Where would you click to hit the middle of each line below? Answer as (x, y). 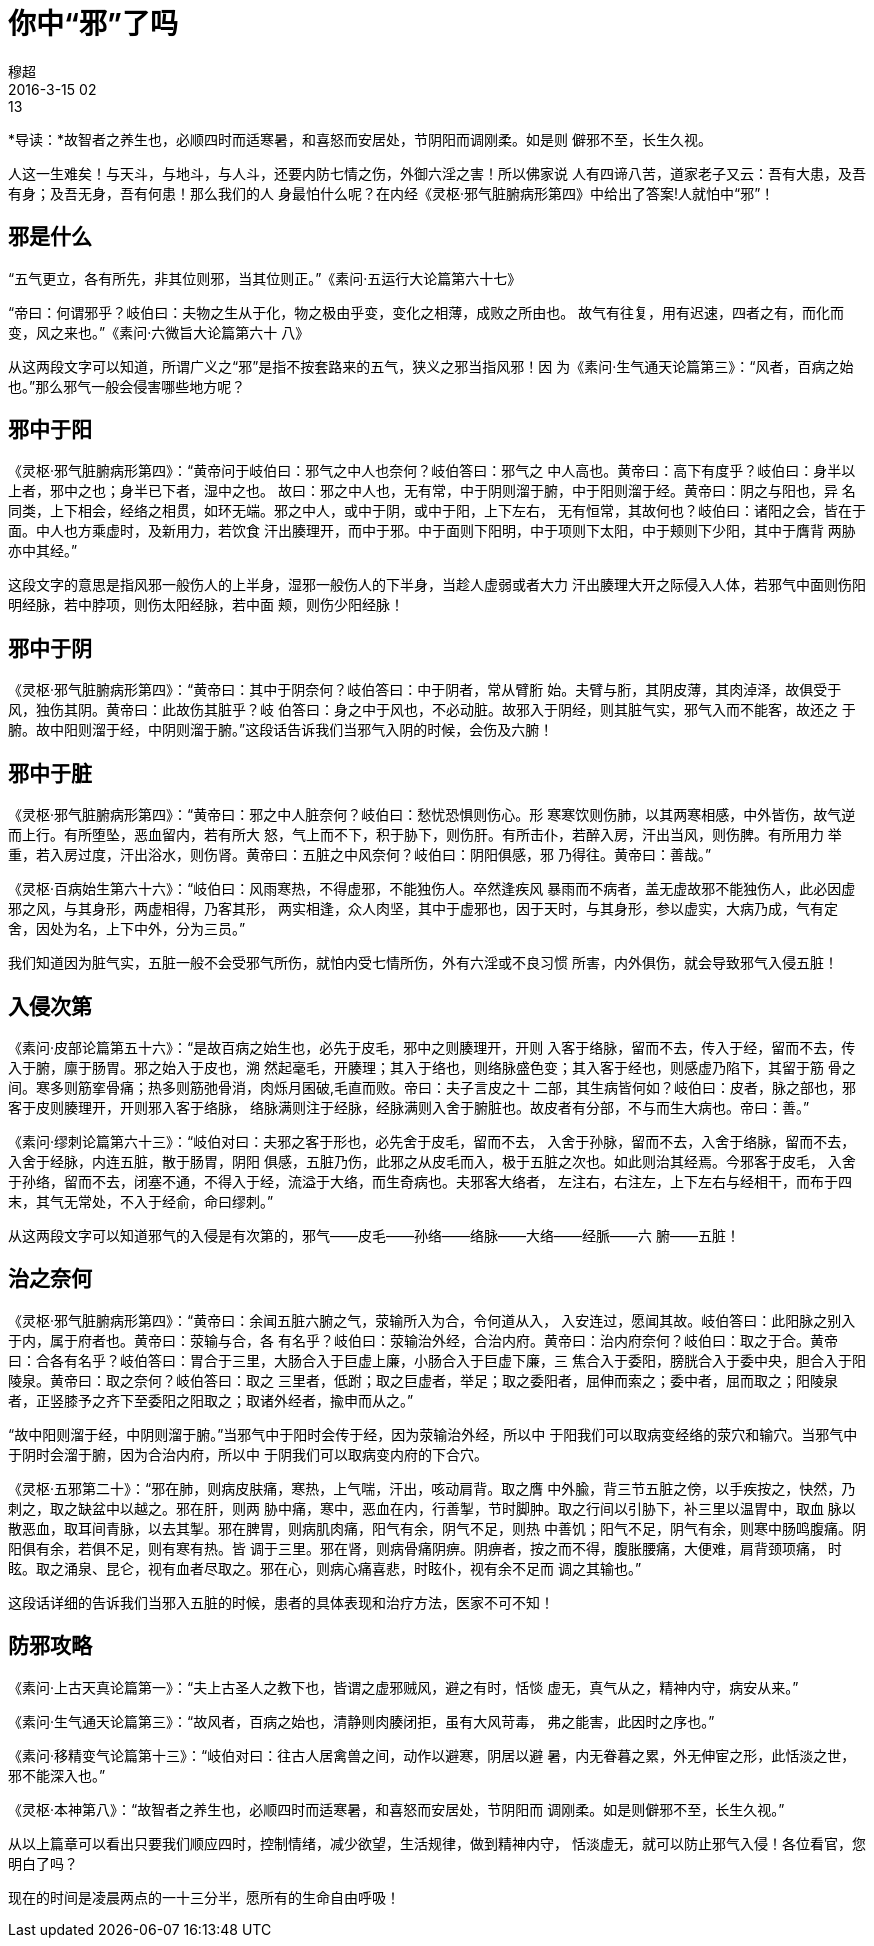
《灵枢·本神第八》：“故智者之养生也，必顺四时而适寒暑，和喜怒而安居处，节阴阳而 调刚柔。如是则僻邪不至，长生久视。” (396, 1809)
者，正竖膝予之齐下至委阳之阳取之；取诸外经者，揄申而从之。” (211, 1400)
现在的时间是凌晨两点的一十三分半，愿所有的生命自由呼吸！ (204, 1897)
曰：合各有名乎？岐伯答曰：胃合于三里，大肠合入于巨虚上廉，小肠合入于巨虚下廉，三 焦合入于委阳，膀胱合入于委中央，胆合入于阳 (437, 1360)
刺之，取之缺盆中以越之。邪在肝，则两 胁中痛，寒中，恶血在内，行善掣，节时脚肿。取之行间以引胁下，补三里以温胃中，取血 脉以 (432, 1508)
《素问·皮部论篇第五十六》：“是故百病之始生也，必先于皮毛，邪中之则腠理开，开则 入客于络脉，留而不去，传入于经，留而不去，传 (432, 1047)
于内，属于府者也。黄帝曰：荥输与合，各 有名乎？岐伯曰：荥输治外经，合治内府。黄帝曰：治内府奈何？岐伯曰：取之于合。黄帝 (423, 1340)
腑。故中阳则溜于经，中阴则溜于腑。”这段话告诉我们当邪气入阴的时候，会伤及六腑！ (281, 730)
